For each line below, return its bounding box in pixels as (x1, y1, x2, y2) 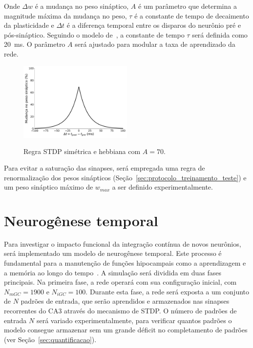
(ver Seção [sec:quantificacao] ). (4, 334, 97, 344)
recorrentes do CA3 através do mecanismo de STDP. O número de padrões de (4, 306, 237, 316)
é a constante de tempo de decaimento (134, 10, 249, 20)
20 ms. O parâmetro (4, 39, 65, 49)
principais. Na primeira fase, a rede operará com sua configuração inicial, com (4, 277, 237, 287)
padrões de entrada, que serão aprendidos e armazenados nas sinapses (21, 296, 230, 306)
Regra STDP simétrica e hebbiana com (23, 146, 141, 156)
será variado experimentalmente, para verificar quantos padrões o (36, 315, 232, 325)
